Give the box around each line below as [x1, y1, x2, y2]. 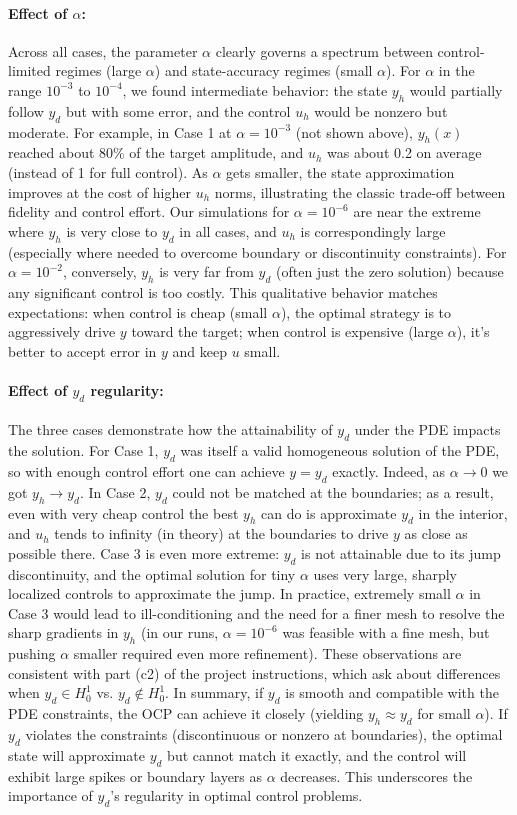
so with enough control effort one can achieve [8, 460, 285, 481]
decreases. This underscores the [280, 765, 473, 786]
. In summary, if [165, 682, 264, 703]
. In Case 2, [79, 481, 151, 502]
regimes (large [55, 60, 142, 81]
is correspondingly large [300, 220, 446, 241]
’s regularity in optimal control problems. [110, 785, 363, 806]
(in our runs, [140, 622, 219, 643]
